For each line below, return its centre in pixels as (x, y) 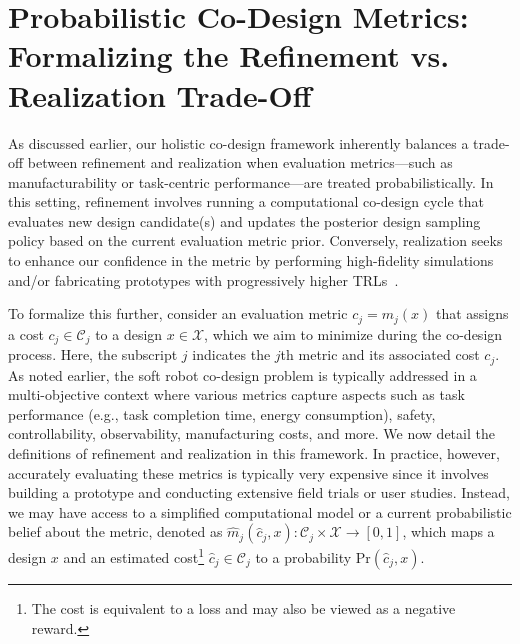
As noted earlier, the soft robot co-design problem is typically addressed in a (242, 374)
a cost (26, 333)
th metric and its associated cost (380, 354)
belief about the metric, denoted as (115, 531)
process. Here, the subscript (93, 354)
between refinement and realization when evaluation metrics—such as (240, 162)
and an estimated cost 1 (134, 556)
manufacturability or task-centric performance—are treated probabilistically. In (251, 181)
